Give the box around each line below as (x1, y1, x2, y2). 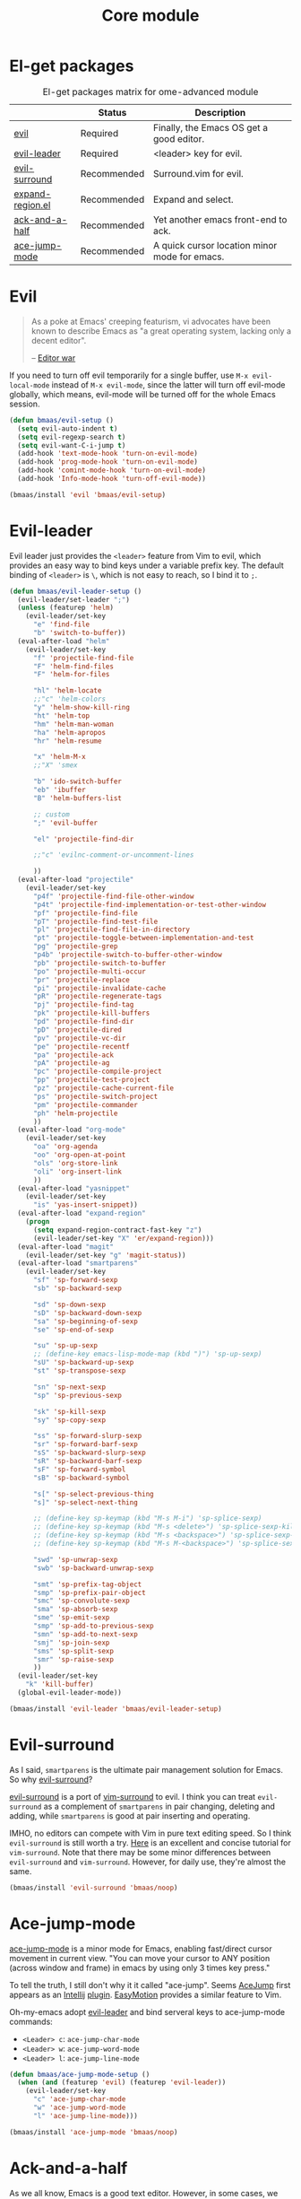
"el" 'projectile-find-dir (32, 834, 134, 843)
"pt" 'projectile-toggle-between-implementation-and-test (32, 934, 254, 943)
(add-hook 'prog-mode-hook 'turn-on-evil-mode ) (17, 458, 199, 467)
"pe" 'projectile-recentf (32, 1042, 130, 1051)
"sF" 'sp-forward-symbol (32, 1464, 126, 1474)
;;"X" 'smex (32, 761, 78, 770)
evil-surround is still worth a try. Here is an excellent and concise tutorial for (9, 1837, 291, 1848)
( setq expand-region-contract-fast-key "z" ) (32, 1226, 202, 1235)
